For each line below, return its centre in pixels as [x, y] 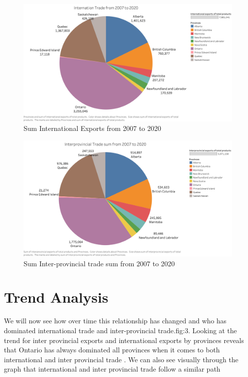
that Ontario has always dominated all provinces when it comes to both [112, 350]
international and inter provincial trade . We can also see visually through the [121, 359]
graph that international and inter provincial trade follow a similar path [112, 369]
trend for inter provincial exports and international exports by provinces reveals [124, 340]
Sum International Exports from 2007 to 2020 [93, 128]
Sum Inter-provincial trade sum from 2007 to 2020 [99, 263]
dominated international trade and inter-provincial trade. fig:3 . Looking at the [121, 330]
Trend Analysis [56, 297]
